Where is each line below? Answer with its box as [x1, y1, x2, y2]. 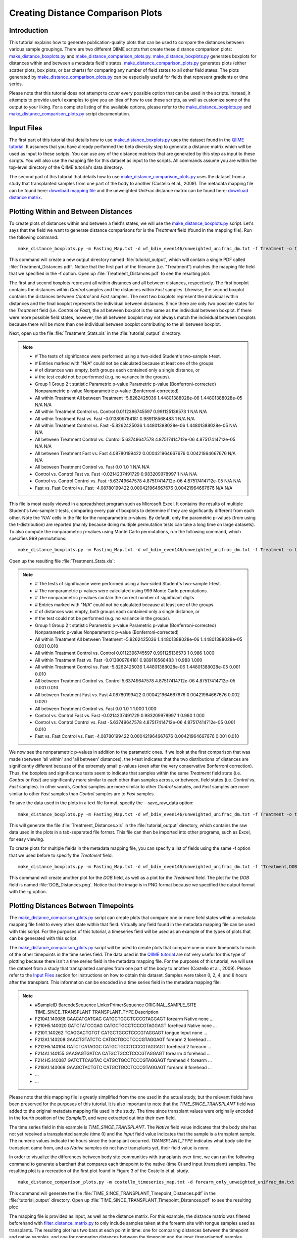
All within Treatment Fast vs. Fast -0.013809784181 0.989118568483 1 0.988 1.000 [35, 657, 202, 663]
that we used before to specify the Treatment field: [9, 852, 113, 858]
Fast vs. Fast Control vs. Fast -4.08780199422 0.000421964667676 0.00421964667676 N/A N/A [35, 485, 233, 491]
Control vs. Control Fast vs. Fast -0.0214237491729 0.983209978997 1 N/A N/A [35, 471, 198, 477]
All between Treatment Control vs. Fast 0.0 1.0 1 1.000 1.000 [35, 706, 157, 712]
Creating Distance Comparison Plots [9, 7, 162, 18]
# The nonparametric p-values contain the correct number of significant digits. [35, 595, 196, 601]
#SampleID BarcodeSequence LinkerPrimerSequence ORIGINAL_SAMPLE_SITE [35, 1002, 197, 1008]
